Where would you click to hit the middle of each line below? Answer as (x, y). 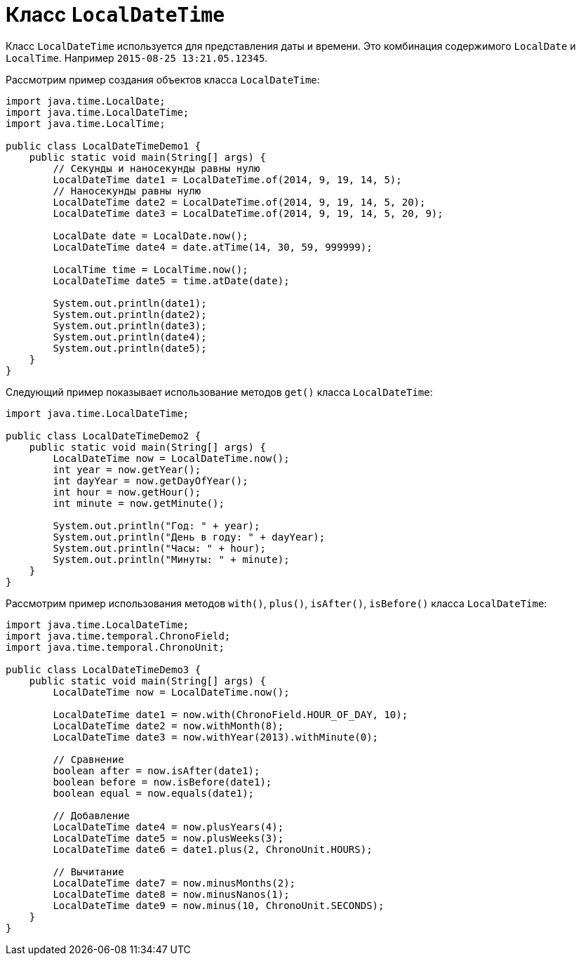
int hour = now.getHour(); (127, 492)
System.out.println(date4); (130, 337)
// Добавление (92, 815)
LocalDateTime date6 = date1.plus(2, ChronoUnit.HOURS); (213, 849)
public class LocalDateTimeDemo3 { (103, 669)
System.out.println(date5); (130, 348)
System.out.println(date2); (130, 314)
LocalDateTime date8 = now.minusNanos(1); (171, 894)
